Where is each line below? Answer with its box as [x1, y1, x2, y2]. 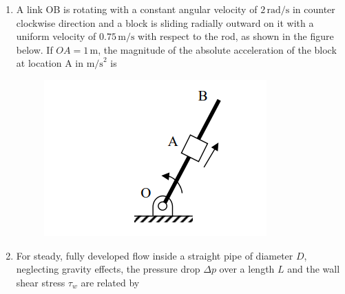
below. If [16, 42, 53, 56]
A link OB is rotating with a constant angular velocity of [16, 2, 258, 16]
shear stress [16, 275, 65, 289]
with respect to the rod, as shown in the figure [138, 29, 334, 43]
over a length [219, 262, 275, 276]
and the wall [287, 262, 340, 276]
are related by [81, 275, 140, 289]
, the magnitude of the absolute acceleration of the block [98, 42, 337, 56]
